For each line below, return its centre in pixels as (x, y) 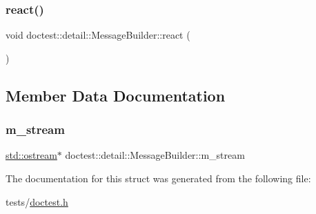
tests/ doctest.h (37, 201)
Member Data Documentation (116, 95)
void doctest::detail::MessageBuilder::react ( (98, 35)
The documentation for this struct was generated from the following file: (158, 178)
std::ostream (31, 155)
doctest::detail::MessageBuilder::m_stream (155, 155)
